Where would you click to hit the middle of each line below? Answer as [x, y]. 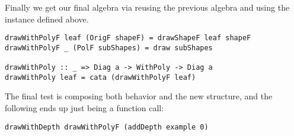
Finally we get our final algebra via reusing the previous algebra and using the [147, 7]
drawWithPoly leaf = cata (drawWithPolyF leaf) [100, 77]
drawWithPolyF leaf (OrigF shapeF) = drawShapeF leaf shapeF [128, 38]
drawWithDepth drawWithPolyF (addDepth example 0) [107, 127]
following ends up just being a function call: [84, 108]
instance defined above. [47, 19]
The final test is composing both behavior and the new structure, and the [139, 96]
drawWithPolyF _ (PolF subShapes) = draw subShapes [109, 48]
